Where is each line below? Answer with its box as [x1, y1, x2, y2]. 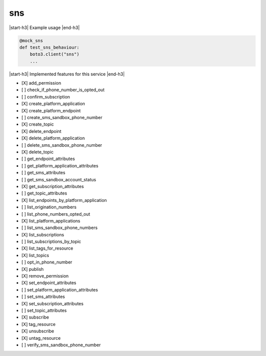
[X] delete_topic [21, 149, 54, 155]
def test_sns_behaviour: [19, 44, 80, 50]
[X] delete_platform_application [21, 135, 85, 141]
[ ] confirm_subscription [21, 94, 70, 99]
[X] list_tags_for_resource [21, 245, 73, 251]
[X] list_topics [21, 252, 49, 258]
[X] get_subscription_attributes [21, 183, 84, 189]
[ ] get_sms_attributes [21, 170, 66, 176]
